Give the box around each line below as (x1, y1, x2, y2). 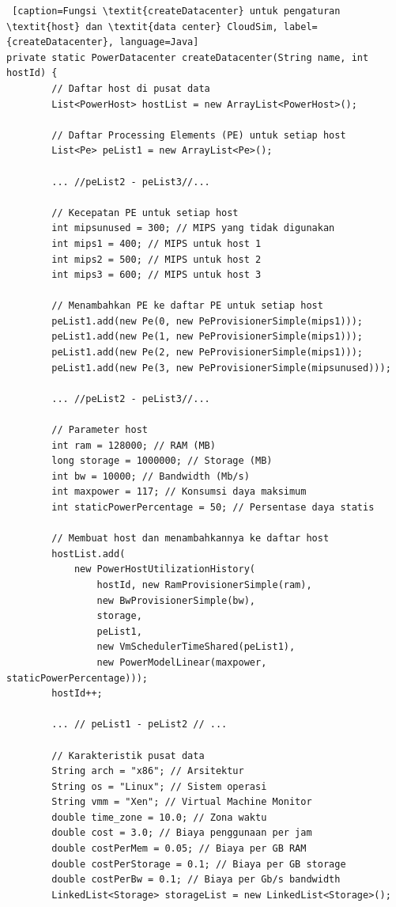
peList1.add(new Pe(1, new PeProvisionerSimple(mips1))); (51, 331, 364, 343)
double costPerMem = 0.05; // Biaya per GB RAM (51, 843, 307, 855)
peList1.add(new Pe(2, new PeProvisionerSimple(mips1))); (51, 347, 364, 359)
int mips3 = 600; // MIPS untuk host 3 (51, 269, 262, 281)
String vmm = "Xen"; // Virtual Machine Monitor (51, 796, 312, 808)
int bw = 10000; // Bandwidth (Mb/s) (51, 470, 250, 482)
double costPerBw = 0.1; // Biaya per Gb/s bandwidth (51, 874, 341, 886)
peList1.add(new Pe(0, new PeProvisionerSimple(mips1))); (51, 315, 364, 327)
